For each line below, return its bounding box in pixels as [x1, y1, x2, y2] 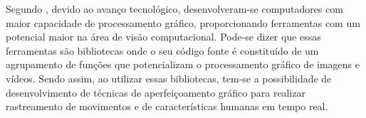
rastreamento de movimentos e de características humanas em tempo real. [6, 99, 328, 114]
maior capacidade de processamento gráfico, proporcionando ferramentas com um [6, 15, 360, 30]
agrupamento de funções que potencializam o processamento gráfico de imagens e [6, 57, 360, 72]
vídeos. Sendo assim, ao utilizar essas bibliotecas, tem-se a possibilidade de [6, 70, 332, 85]
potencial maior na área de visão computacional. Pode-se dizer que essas [6, 29, 321, 44]
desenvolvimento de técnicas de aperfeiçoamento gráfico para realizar [6, 85, 306, 100]
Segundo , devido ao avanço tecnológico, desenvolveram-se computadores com [6, 1, 343, 16]
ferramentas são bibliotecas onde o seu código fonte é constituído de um [6, 43, 319, 58]
